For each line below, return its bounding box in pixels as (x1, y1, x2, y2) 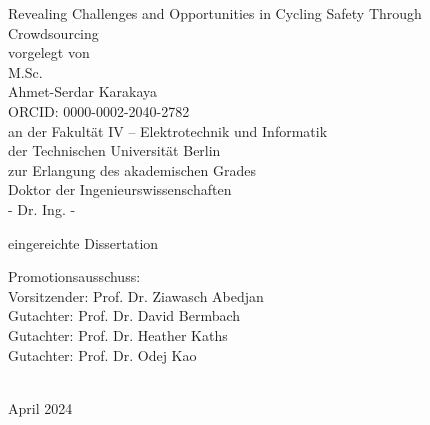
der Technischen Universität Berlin (8, 140, 221, 161)
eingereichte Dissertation (8, 232, 159, 253)
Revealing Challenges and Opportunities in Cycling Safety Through (8, 3, 422, 23)
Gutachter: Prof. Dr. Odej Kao (8, 344, 197, 365)
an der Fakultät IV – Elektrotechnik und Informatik (8, 120, 328, 141)
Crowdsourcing (8, 22, 99, 43)
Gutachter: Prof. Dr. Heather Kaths (8, 324, 228, 345)
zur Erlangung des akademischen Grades (8, 159, 256, 180)
